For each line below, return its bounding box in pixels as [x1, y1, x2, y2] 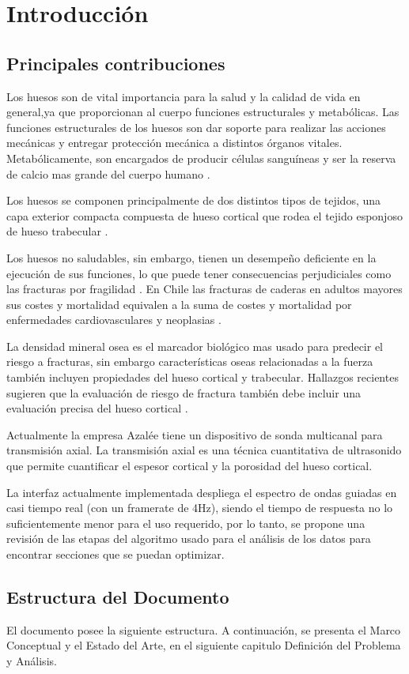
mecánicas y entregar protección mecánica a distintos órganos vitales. [6, 134, 343, 151]
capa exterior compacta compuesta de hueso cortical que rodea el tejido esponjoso [6, 207, 403, 224]
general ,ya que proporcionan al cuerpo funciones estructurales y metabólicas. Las [6, 104, 400, 120]
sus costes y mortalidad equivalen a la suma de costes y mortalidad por [6, 296, 352, 312]
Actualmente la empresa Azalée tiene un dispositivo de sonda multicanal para [6, 426, 383, 442]
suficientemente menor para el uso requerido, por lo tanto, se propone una [6, 514, 365, 531]
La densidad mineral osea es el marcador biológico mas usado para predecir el [6, 337, 383, 354]
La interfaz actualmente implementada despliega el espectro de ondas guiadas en [6, 484, 397, 500]
